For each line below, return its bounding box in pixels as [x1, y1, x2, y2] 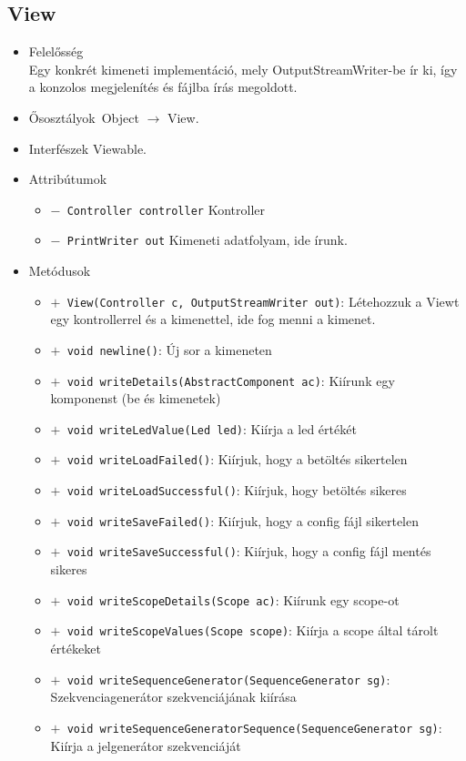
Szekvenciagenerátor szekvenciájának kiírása [50, 687, 297, 706]
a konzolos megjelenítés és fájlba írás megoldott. [28, 77, 298, 96]
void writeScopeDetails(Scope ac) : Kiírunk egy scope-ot [66, 590, 400, 609]
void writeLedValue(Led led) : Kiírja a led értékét [66, 419, 357, 438]
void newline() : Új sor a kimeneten [66, 340, 272, 359]
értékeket [50, 639, 101, 658]
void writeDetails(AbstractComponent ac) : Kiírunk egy [66, 370, 395, 390]
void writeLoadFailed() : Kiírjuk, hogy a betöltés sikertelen [66, 450, 408, 469]
